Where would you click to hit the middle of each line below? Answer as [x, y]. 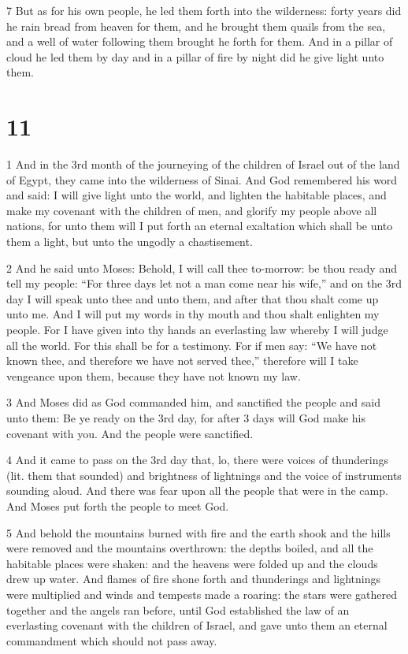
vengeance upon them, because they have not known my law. [154, 375]
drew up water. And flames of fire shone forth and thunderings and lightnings [194, 579]
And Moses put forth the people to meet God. [118, 505]
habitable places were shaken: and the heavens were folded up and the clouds [192, 563]
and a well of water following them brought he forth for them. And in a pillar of [200, 41]
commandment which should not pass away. [112, 640]
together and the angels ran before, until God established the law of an [178, 609]
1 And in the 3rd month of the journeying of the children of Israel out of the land [203, 164]
